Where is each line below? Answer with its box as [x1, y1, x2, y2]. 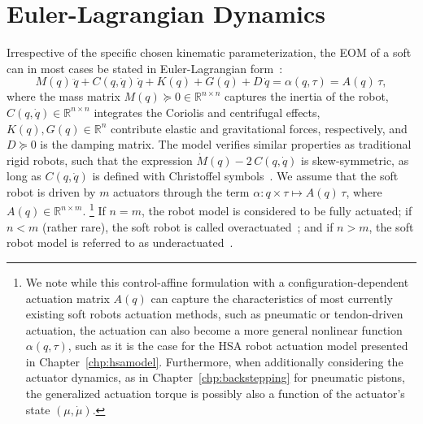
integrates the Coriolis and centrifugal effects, [94, 103, 321, 120]
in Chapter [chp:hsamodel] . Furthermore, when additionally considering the [25, 353, 403, 370]
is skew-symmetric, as [301, 151, 409, 168]
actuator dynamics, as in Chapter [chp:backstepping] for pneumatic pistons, [25, 369, 405, 386]
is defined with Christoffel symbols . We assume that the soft [92, 167, 399, 184]
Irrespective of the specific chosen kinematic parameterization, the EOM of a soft [7, 44, 412, 61]
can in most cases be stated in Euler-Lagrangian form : [7, 59, 283, 76]
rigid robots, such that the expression [7, 151, 193, 168]
